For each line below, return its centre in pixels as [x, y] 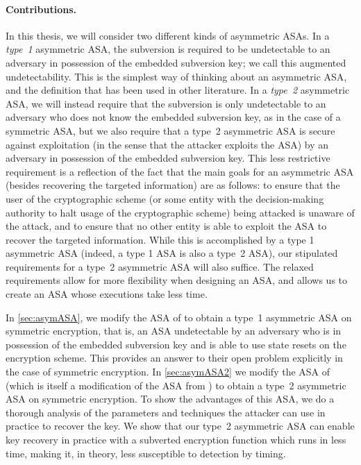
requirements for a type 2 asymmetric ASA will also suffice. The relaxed [160, 266]
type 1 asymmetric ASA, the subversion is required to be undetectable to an [168, 49]
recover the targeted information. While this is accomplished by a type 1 [160, 239]
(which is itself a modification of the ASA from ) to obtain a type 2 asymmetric [176, 385]
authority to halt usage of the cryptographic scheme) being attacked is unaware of [180, 212]
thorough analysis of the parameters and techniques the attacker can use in [166, 412]
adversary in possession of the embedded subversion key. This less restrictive [168, 158]
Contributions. [41, 9]
